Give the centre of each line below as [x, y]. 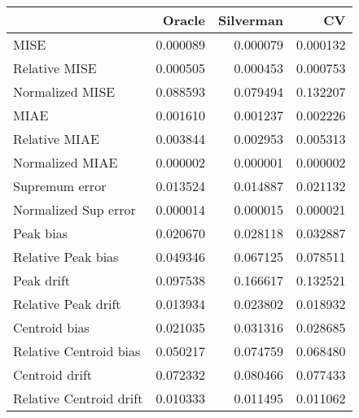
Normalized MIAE [66, 162]
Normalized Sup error [74, 209]
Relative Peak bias [66, 257]
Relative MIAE [56, 139]
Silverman [251, 20]
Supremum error [60, 186]
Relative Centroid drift [78, 398]
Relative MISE [55, 68]
